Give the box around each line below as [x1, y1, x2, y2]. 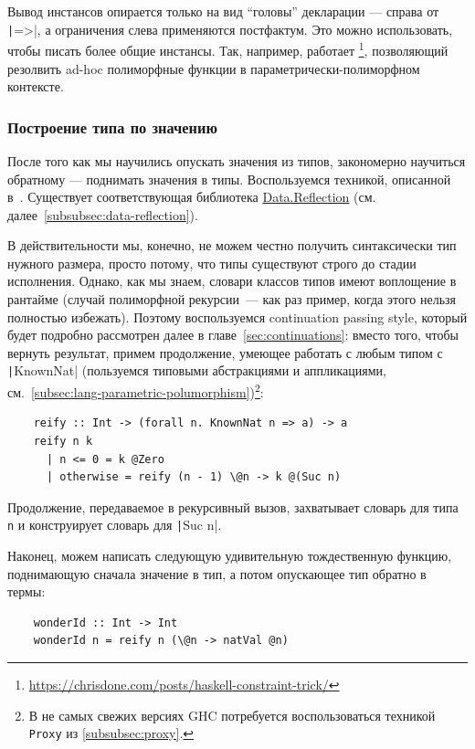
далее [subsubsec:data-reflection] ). [7, 205, 198, 224]
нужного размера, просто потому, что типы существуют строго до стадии [7, 253, 417, 272]
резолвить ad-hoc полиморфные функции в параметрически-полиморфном [7, 58, 420, 78]
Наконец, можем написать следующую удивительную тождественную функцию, [7, 545, 452, 564]
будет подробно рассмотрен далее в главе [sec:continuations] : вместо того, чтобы [7, 325, 459, 344]
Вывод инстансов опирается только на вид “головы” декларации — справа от [7, 2, 439, 20]
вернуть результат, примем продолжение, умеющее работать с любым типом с [7, 343, 443, 362]
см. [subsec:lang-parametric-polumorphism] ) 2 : [7, 380, 264, 401]
